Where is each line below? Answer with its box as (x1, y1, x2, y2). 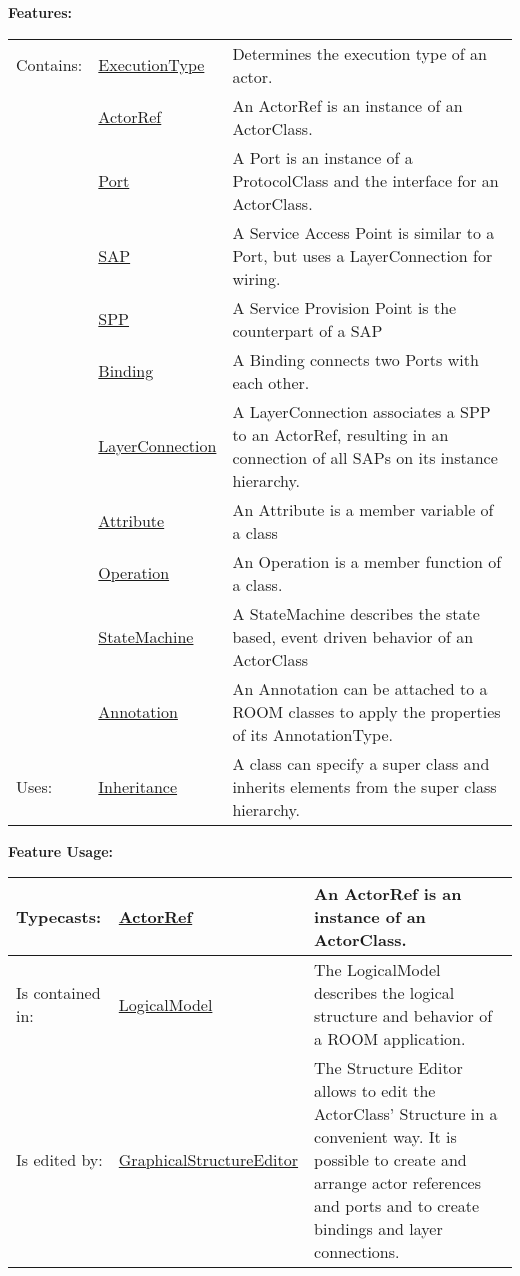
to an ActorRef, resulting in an (232, 422, 449, 446)
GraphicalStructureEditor (118, 1148, 299, 1172)
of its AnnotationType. (232, 722, 393, 746)
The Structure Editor (314, 1056, 463, 1080)
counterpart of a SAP (232, 318, 383, 342)
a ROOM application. (314, 1027, 466, 1051)
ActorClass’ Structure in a (314, 1102, 498, 1126)
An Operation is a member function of (232, 549, 502, 573)
